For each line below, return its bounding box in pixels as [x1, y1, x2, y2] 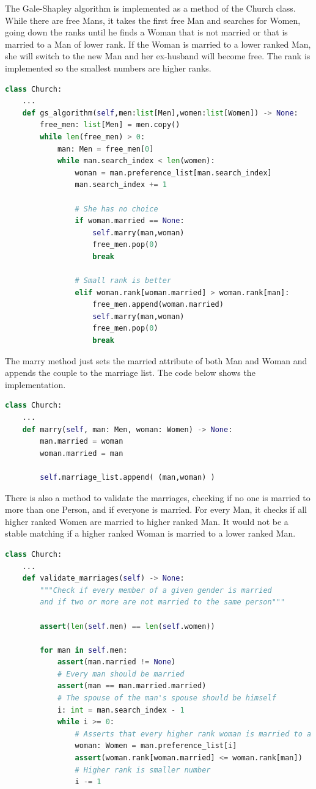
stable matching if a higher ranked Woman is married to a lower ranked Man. [5, 527, 296, 540]
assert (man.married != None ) [57, 658, 176, 667]
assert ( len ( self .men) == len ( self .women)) [40, 622, 215, 631]
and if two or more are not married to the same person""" [40, 598, 285, 607]
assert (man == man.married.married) [57, 681, 207, 691]
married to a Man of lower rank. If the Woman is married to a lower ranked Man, [5, 37, 311, 50]
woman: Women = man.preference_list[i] [75, 741, 237, 750]
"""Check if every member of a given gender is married [40, 585, 272, 595]
